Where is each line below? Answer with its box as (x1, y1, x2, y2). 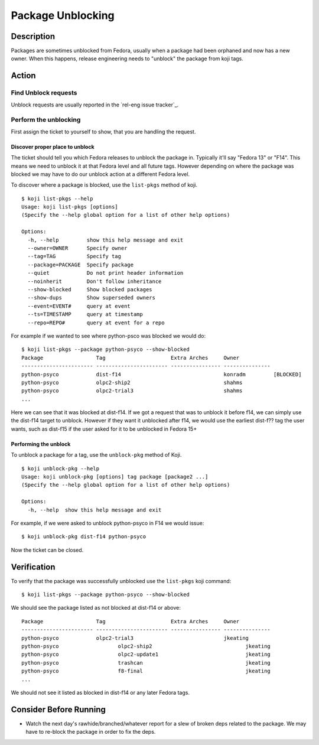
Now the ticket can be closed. (11, 546, 84, 554)
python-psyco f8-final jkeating (21, 668, 271, 675)
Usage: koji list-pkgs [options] (21, 204, 118, 210)
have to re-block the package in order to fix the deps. (25, 728, 156, 736)
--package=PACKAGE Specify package (27, 261, 134, 268)
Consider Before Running (11, 704, 106, 714)
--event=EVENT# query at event (27, 302, 131, 310)
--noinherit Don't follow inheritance (27, 278, 162, 285)
